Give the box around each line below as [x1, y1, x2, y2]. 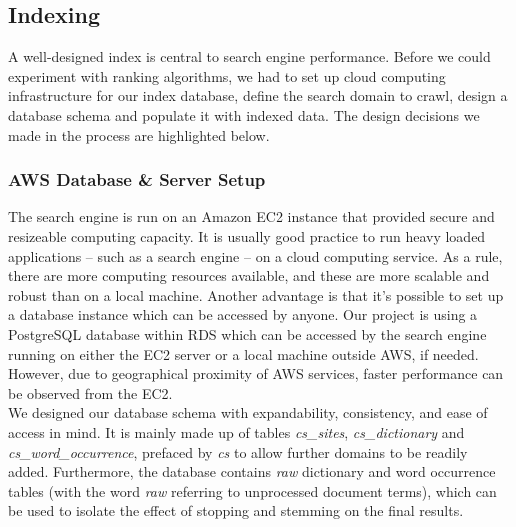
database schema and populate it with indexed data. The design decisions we [8, 104, 480, 125]
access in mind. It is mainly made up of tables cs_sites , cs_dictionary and [8, 421, 465, 442]
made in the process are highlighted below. [8, 124, 270, 145]
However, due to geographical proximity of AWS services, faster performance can [8, 363, 504, 384]
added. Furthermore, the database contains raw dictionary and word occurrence [8, 461, 496, 482]
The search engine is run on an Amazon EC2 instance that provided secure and [8, 206, 495, 227]
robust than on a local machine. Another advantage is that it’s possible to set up [8, 284, 504, 305]
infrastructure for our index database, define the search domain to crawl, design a [8, 85, 508, 106]
